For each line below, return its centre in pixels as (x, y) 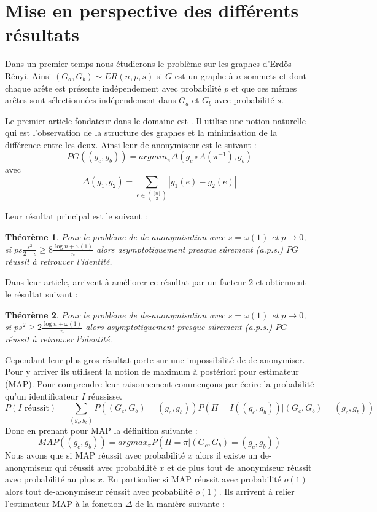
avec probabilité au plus (50, 479)
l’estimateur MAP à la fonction (64, 503)
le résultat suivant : (41, 293)
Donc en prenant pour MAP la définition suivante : (101, 430)
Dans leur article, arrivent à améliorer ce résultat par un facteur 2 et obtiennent (155, 282)
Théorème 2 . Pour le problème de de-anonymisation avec (115, 314)
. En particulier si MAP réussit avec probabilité (192, 479)
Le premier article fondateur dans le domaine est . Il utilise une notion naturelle (155, 120)
